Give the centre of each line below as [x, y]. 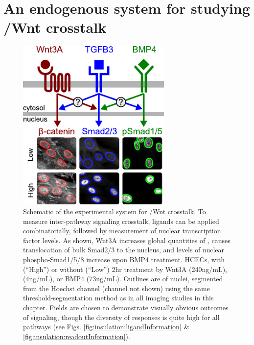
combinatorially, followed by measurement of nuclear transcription [122, 231]
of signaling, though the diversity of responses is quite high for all [121, 317]
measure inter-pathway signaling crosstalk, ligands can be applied [121, 221]
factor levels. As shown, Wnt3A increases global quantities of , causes [127, 240]
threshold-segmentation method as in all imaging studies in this [118, 298]
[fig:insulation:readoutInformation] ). [77, 336]
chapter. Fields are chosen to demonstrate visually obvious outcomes [126, 307]
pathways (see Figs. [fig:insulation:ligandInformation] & [106, 327]
